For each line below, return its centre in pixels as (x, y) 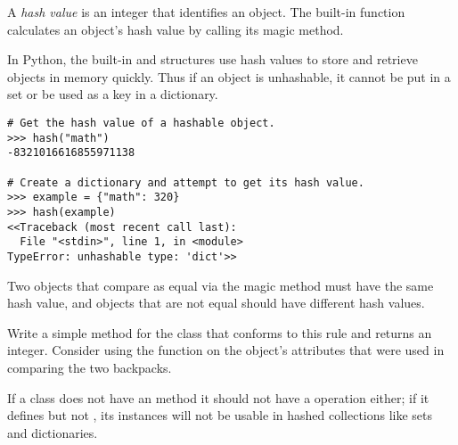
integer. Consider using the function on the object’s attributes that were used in (226, 350)
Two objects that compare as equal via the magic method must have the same (221, 285)
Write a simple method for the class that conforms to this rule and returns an (220, 332)
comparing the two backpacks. (90, 367)
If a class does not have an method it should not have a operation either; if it (218, 397)
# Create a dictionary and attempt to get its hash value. (186, 182)
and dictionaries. (53, 432)
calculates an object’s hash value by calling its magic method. (176, 29)
